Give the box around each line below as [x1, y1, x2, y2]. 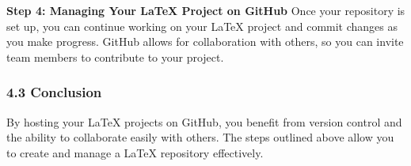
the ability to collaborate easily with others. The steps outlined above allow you [6, 129, 394, 145]
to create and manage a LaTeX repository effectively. [6, 144, 264, 160]
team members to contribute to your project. [6, 48, 224, 65]
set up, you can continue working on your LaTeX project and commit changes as [6, 17, 398, 34]
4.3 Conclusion [6, 82, 102, 102]
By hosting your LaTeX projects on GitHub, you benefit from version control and [6, 113, 402, 130]
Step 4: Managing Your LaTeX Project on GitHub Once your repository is [6, 2, 405, 18]
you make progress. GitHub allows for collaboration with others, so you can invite [6, 33, 404, 50]
